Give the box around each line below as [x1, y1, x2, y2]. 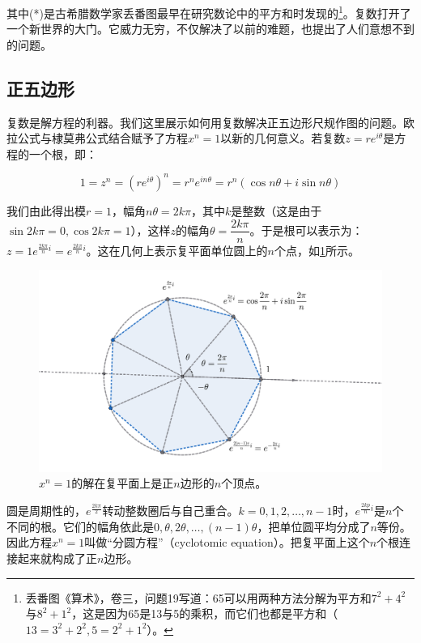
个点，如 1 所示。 [274, 241, 359, 258]
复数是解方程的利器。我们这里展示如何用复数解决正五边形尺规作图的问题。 [6, 113, 403, 130]
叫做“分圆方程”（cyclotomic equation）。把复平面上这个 [84, 534, 370, 551]
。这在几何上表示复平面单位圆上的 [86, 241, 268, 258]
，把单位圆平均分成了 [257, 517, 371, 534]
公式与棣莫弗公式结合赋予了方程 [17, 130, 188, 147]
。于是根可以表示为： [249, 221, 364, 238]
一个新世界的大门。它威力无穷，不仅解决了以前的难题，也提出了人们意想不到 [6, 20, 415, 37]
